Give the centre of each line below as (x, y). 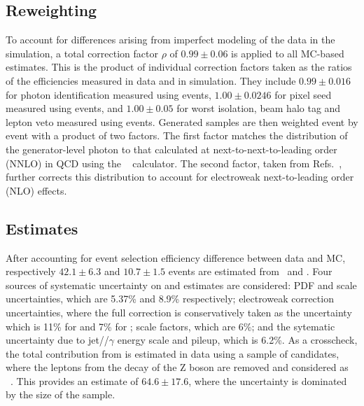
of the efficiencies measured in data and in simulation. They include (151, 80)
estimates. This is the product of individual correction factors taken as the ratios (179, 67)
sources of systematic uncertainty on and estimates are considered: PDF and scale (181, 285)
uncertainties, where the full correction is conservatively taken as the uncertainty (179, 312)
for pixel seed (303, 94)
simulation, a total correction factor (82, 53)
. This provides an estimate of (75, 380)
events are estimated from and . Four (250, 271)
